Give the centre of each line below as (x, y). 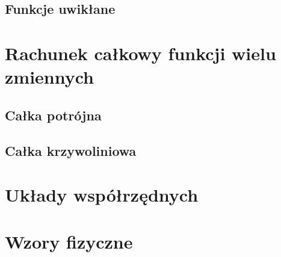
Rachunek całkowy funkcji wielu (140, 53)
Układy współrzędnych (102, 195)
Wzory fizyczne (69, 242)
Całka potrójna (53, 115)
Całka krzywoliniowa (71, 150)
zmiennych (50, 77)
